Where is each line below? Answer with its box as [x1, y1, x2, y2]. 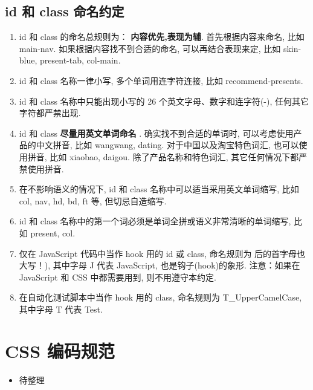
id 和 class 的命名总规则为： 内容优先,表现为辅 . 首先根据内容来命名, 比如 [19, 30, 305, 43]
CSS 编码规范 [5, 338, 115, 363]
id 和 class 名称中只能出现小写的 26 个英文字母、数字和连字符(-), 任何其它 [19, 94, 309, 107]
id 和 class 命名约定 [5, 2, 124, 21]
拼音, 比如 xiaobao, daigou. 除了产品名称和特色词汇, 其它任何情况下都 [27, 150, 299, 163]
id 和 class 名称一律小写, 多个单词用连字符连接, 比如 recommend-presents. [19, 74, 303, 86]
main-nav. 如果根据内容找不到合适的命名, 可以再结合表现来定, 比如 [19, 42, 281, 54]
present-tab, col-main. [40, 54, 121, 67]
